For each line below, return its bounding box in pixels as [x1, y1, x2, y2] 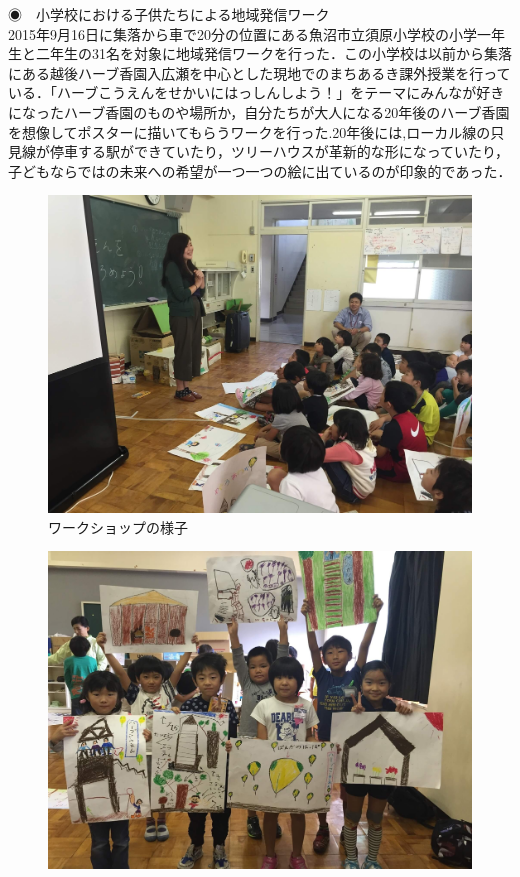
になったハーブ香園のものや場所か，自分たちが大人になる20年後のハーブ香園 [8, 101, 510, 122]
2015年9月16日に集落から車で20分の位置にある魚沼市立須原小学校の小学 [8, 23, 477, 44]
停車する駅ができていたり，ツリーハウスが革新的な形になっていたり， [49, 141, 510, 162]
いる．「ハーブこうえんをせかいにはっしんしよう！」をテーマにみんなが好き [8, 82, 505, 103]
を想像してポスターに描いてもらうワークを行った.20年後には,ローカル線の [8, 121, 491, 142]
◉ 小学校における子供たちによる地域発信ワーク [8, 4, 330, 24]
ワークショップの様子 [48, 516, 188, 537]
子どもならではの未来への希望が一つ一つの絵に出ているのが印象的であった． [8, 160, 512, 181]
